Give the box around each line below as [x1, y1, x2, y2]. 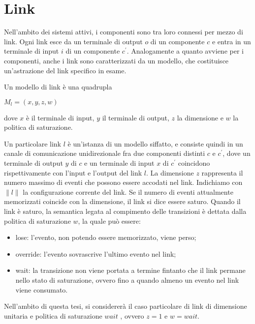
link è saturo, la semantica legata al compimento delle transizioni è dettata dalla [4, 206, 247, 216]
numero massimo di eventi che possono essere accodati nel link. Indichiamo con [4, 177, 243, 187]
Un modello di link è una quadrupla [4, 82, 112, 92]
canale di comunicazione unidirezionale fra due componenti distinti [4, 148, 205, 158]
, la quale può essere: [78, 215, 141, 226]
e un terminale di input [84, 158, 155, 168]
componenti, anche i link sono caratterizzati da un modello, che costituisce [4, 55, 229, 65]
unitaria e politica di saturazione [4, 310, 102, 321]
